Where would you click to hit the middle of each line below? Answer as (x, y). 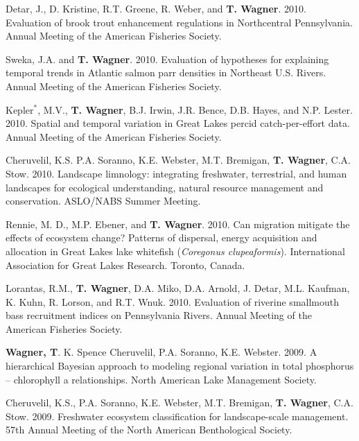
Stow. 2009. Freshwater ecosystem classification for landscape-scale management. (177, 416)
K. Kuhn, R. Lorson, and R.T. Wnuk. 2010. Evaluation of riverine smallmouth (173, 301)
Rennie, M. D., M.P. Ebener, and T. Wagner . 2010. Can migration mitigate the (178, 224)
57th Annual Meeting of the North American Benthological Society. (149, 430)
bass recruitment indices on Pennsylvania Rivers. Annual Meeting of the (159, 315)
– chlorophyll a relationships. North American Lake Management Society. (161, 379)
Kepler (20, 109)
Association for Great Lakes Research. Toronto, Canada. (125, 265)
